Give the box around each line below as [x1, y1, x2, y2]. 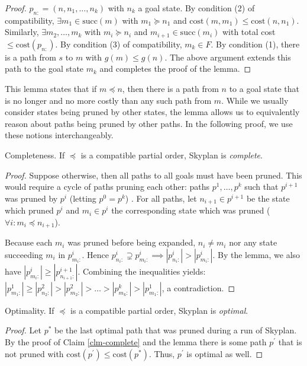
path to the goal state [5, 62, 84, 75]
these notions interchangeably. [5, 129, 114, 141]
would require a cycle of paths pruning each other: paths [5, 180, 210, 193]
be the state [246, 192, 290, 204]
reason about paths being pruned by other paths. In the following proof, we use [5, 117, 293, 129]
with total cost [222, 26, 276, 38]
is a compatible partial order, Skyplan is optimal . [70, 304, 248, 316]
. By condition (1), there [211, 37, 300, 50]
